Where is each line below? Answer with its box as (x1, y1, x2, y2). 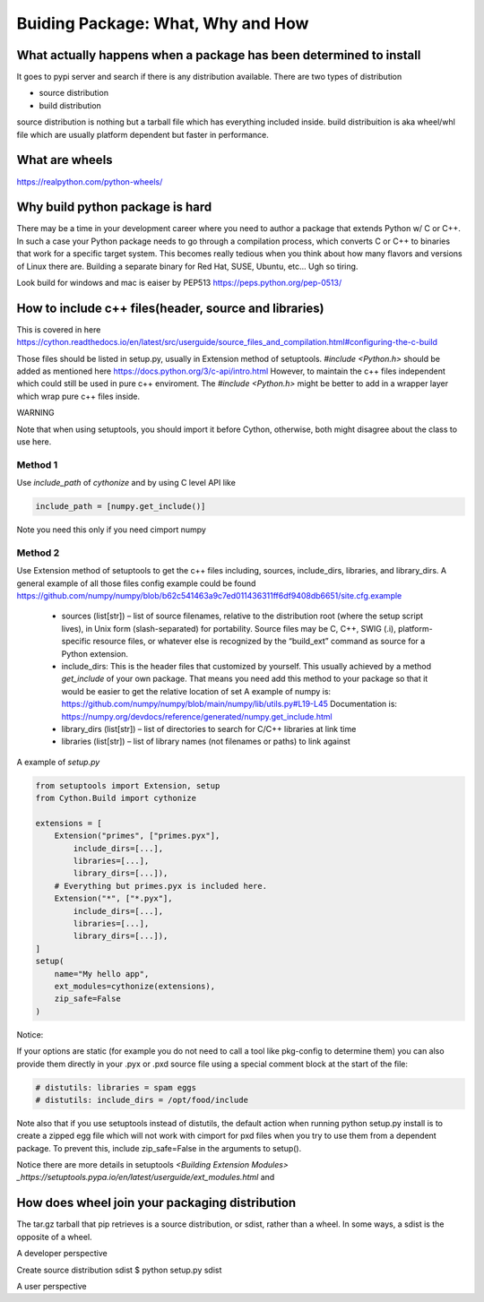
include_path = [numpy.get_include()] (35, 502, 206, 512)
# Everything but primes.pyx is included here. (54, 881, 268, 891)
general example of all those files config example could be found (16, 578, 256, 589)
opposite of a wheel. (16, 1231, 93, 1242)
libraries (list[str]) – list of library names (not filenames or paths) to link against (61, 736, 351, 747)
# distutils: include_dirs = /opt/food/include (35, 1094, 248, 1105)
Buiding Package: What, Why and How (16, 13, 309, 33)
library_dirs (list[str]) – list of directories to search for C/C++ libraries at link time (61, 723, 357, 734)
